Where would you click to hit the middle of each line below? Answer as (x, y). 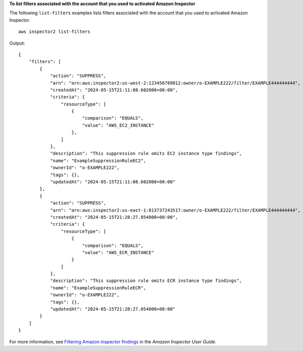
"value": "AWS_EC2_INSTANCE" (118, 125)
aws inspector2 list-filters (54, 32)
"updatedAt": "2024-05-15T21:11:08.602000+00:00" (113, 182)
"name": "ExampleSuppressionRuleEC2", (98, 161)
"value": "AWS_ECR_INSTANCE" (118, 252)
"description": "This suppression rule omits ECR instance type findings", (146, 281)
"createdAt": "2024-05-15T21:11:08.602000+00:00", (114, 90)
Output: (17, 43)
